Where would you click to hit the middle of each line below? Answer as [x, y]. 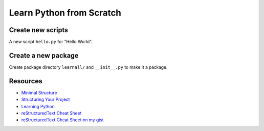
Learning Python [38, 106]
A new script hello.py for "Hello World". [51, 42]
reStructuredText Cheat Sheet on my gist [62, 120]
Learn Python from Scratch [65, 13]
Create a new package [44, 55]
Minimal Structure [39, 93]
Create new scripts [39, 30]
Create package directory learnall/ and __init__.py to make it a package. [88, 67]
